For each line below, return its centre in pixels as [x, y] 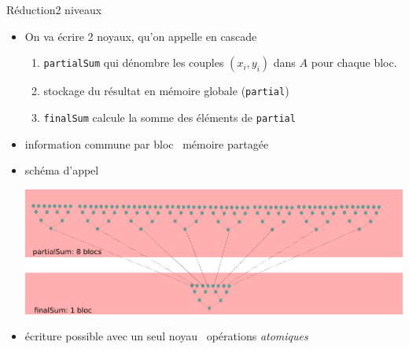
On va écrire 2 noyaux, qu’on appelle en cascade [141, 36]
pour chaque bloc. [354, 62]
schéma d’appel [62, 170]
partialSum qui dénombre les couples [134, 62]
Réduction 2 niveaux [54, 9]
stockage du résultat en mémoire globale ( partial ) [166, 91]
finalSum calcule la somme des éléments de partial [169, 117]
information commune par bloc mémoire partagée [147, 143]
